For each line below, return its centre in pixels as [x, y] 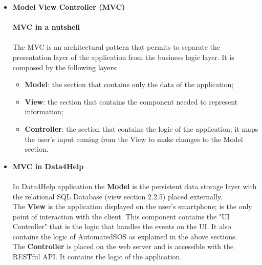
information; [44, 111]
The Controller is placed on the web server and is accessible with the [123, 246]
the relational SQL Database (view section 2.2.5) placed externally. [117, 196]
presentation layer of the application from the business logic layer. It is [123, 57]
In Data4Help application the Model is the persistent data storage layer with [135, 186]
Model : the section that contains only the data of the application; [129, 84]
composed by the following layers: [65, 67]
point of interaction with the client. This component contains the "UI [121, 216]
